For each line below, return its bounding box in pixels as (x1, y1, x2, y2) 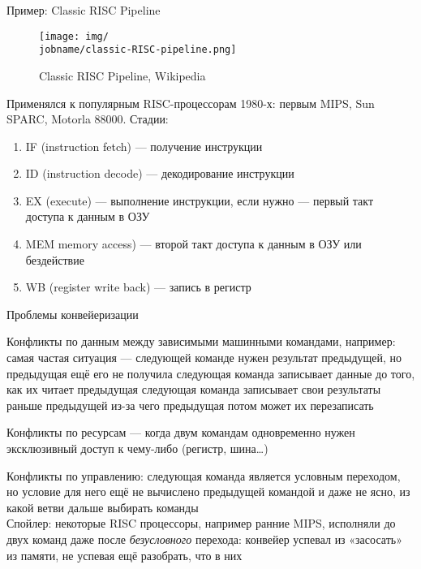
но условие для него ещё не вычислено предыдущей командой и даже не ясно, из (6, 483, 410, 500)
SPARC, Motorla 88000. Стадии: (6, 110, 169, 127)
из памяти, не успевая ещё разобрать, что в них (6, 546, 243, 563)
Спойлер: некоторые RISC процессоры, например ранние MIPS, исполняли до (6, 515, 396, 532)
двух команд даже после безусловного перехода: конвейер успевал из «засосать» (6, 530, 402, 547)
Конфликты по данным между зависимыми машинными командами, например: (6, 333, 396, 350)
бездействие (25, 251, 84, 268)
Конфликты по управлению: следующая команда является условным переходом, (6, 467, 401, 484)
